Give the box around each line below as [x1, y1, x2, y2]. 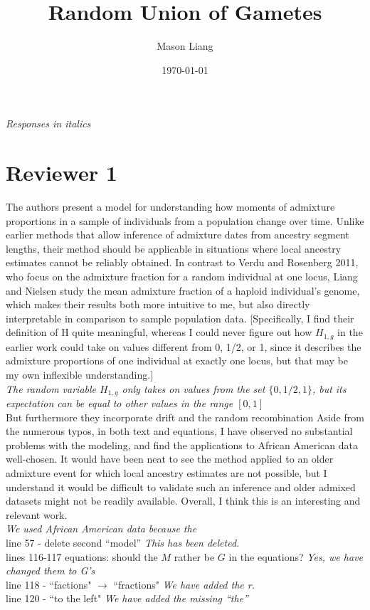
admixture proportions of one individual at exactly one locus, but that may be [6, 353, 348, 368]
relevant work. [6, 507, 68, 522]
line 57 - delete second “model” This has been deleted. [6, 535, 240, 549]
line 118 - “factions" [6, 577, 92, 591]
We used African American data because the [6, 521, 197, 536]
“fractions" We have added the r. [113, 577, 255, 591]
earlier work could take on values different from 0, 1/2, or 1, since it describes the [6, 339, 361, 354]
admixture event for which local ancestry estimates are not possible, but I [6, 466, 327, 480]
